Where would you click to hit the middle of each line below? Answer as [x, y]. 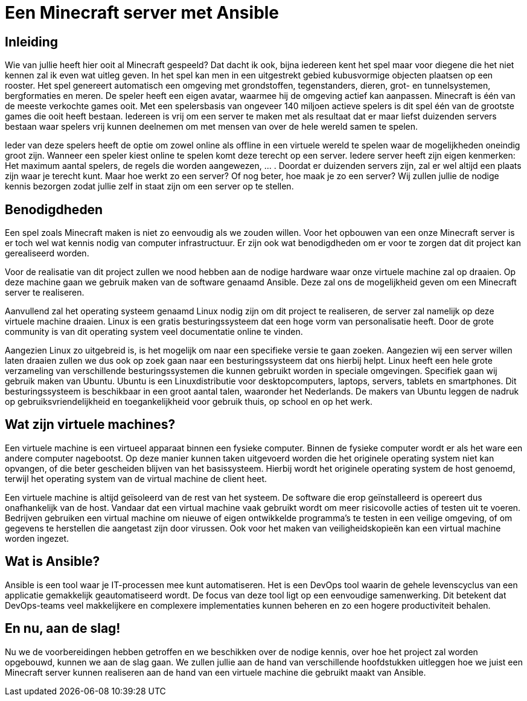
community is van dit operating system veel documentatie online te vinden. [154, 332]
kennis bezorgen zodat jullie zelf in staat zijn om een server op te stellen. [149, 186]
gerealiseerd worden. [47, 253]
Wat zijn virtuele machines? [90, 425]
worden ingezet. [37, 538]
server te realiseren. [45, 293]
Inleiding [32, 42]
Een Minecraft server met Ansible [142, 13]
